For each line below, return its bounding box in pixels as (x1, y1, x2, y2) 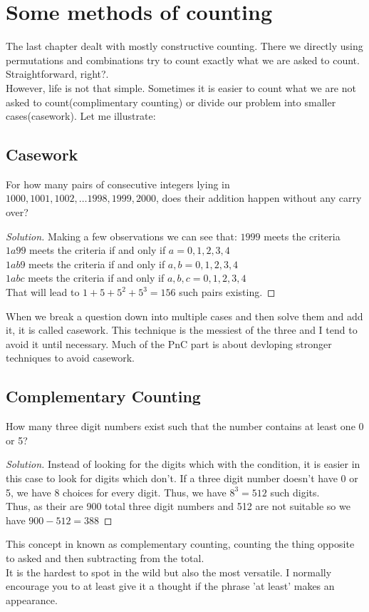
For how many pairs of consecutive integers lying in (6, 176, 230, 191)
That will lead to (6, 285, 80, 300)
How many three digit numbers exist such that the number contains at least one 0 (6, 419, 364, 434)
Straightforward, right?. (6, 66, 109, 81)
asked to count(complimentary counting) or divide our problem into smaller (6, 94, 336, 109)
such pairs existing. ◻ (179, 285, 276, 300)
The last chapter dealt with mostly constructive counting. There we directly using (6, 39, 363, 53)
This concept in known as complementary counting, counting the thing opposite (6, 536, 355, 551)
